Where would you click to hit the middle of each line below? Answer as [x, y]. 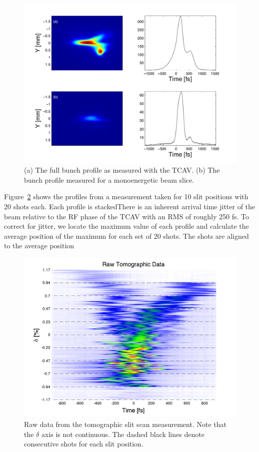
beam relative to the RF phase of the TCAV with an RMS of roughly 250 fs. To [127, 216]
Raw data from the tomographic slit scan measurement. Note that [125, 424]
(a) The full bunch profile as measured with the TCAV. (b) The [122, 170]
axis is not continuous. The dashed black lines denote [123, 434]
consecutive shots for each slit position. [84, 444]
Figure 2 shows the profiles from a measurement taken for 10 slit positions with [126, 196]
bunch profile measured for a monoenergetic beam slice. [109, 179]
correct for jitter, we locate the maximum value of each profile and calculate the [126, 226]
